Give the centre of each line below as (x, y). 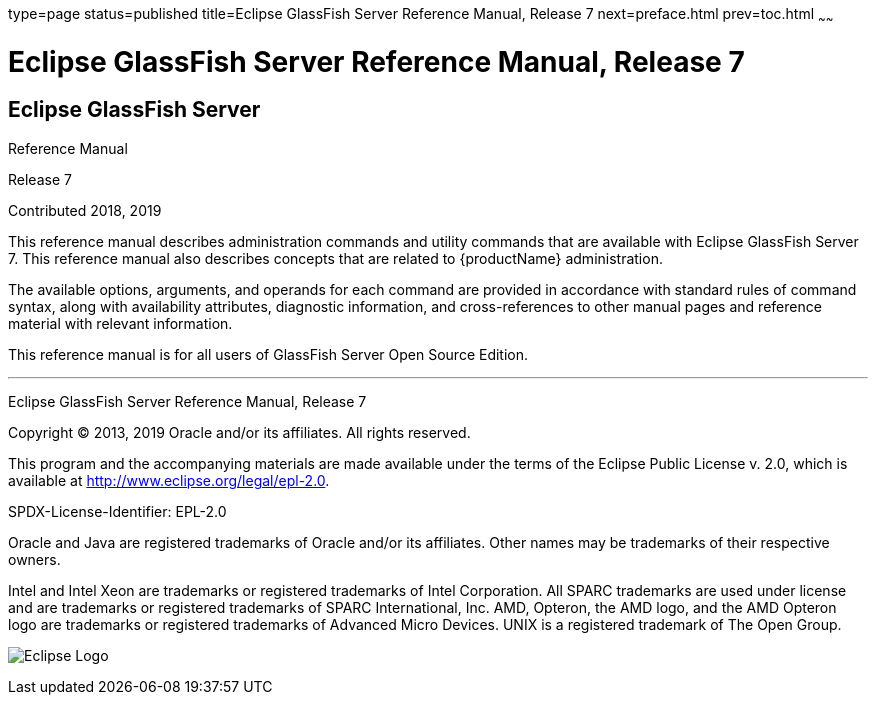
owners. (34, 559)
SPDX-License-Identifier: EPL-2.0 (117, 511)
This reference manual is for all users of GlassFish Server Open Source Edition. (268, 354)
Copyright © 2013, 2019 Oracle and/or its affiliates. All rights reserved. (239, 432)
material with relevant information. (120, 323)
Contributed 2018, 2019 (85, 210)
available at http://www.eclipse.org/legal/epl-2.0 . (169, 480)
